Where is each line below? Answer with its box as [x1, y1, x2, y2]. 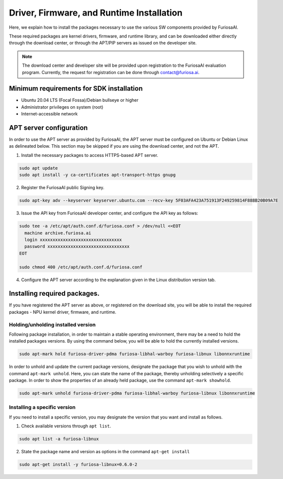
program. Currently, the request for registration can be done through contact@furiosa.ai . [22, 69, 200, 75]
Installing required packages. [9, 289, 100, 298]
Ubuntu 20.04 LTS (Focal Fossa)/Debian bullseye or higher [21, 97, 139, 103]
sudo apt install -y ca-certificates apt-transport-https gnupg [19, 172, 176, 178]
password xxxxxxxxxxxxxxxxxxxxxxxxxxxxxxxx [24, 244, 130, 249]
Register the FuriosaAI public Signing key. [21, 185, 105, 191]
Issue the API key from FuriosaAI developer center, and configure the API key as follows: [21, 210, 198, 216]
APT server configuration [9, 124, 88, 132]
